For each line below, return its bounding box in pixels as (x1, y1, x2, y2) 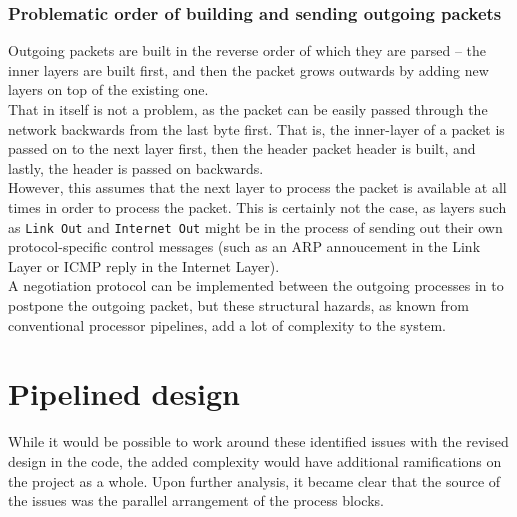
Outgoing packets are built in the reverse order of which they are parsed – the (8, 40, 487, 61)
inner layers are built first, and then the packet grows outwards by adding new (8, 59, 489, 80)
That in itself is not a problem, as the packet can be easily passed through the (8, 99, 488, 119)
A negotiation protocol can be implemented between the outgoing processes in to (8, 275, 504, 296)
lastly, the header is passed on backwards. (8, 157, 264, 178)
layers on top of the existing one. (8, 79, 209, 100)
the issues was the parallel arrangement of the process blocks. (8, 490, 384, 511)
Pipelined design (8, 373, 240, 414)
